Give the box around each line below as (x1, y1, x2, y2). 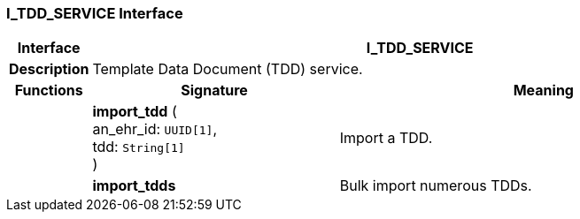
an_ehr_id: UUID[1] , (92, 120, 218, 139)
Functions (14, 81, 83, 100)
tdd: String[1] (92, 138, 185, 156)
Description (9, 60, 89, 79)
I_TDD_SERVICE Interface (6, 4, 183, 22)
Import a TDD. (339, 129, 433, 147)
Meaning (513, 81, 574, 100)
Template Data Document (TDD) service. (92, 60, 363, 79)
